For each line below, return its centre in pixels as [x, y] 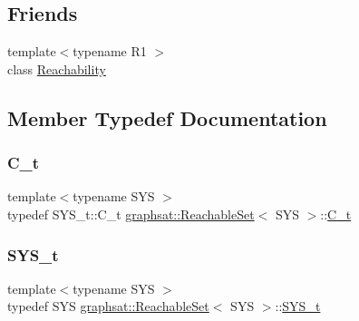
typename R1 [110, 51]
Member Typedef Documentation [167, 117]
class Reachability [57, 68]
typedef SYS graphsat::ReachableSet [108, 306]
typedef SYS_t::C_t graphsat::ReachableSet [131, 214]
